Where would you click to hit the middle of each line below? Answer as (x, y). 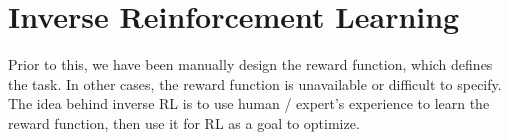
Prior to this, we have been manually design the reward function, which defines (250, 64)
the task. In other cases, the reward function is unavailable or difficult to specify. (255, 83)
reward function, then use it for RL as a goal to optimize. (184, 122)
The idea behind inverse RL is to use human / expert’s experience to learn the (249, 103)
